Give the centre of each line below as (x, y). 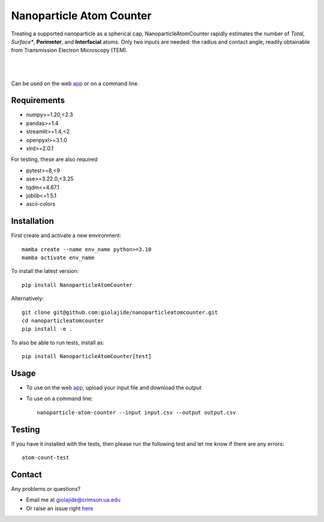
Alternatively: (28, 298)
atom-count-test (46, 458)
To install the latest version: (45, 271)
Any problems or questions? (46, 489)
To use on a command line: (59, 398)
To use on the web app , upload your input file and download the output (114, 388)
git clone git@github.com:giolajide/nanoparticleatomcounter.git (120, 312)
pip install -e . (47, 329)
